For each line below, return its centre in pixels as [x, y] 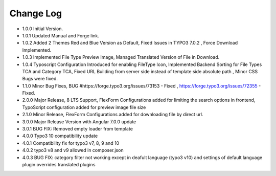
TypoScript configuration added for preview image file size [84, 107]
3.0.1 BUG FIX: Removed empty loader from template [77, 129]
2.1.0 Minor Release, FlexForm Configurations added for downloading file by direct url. [113, 115]
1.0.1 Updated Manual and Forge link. [61, 35]
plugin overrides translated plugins [59, 164]
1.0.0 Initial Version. [43, 29]
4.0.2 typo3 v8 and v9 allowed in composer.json [73, 150]
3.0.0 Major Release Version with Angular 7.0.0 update [79, 122]
